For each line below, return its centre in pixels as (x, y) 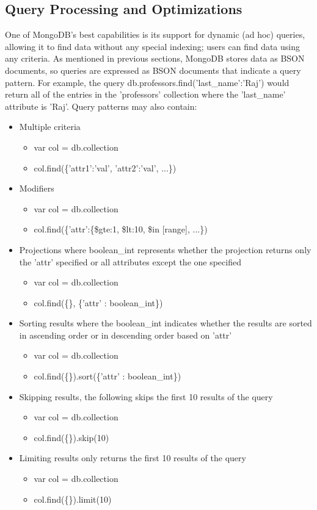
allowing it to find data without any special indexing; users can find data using (153, 46)
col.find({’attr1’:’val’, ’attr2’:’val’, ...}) (105, 167)
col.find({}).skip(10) (71, 437)
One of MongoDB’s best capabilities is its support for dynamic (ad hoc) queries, (155, 34)
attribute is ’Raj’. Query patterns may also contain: (101, 106)
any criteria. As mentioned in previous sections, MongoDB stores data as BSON (155, 58)
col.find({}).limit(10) (73, 499)
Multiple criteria (50, 127)
